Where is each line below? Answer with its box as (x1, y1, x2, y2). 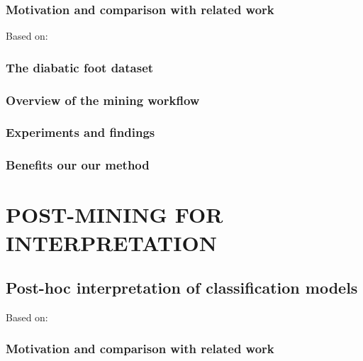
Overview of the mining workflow (6, 91, 200, 109)
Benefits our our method (6, 156, 150, 174)
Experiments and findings (6, 123, 155, 141)
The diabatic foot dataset (6, 58, 154, 76)
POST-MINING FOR (6, 200, 223, 229)
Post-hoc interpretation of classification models (6, 277, 358, 299)
